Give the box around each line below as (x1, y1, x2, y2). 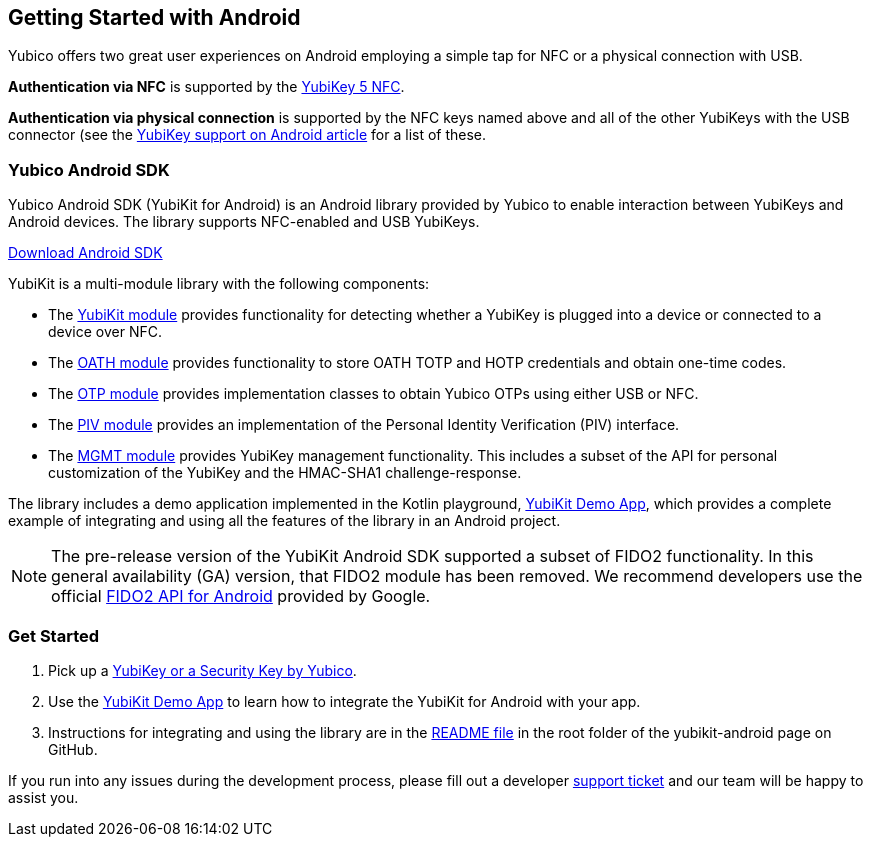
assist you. (8, 788, 79, 806)
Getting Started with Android (8, 5, 301, 30)
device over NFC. (48, 323, 162, 341)
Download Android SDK (8, 244, 163, 262)
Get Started (8, 625, 100, 646)
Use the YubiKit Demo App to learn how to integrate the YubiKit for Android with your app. (48, 692, 641, 710)
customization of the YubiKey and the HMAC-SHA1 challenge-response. (48, 464, 522, 482)
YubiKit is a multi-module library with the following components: (8, 275, 430, 293)
